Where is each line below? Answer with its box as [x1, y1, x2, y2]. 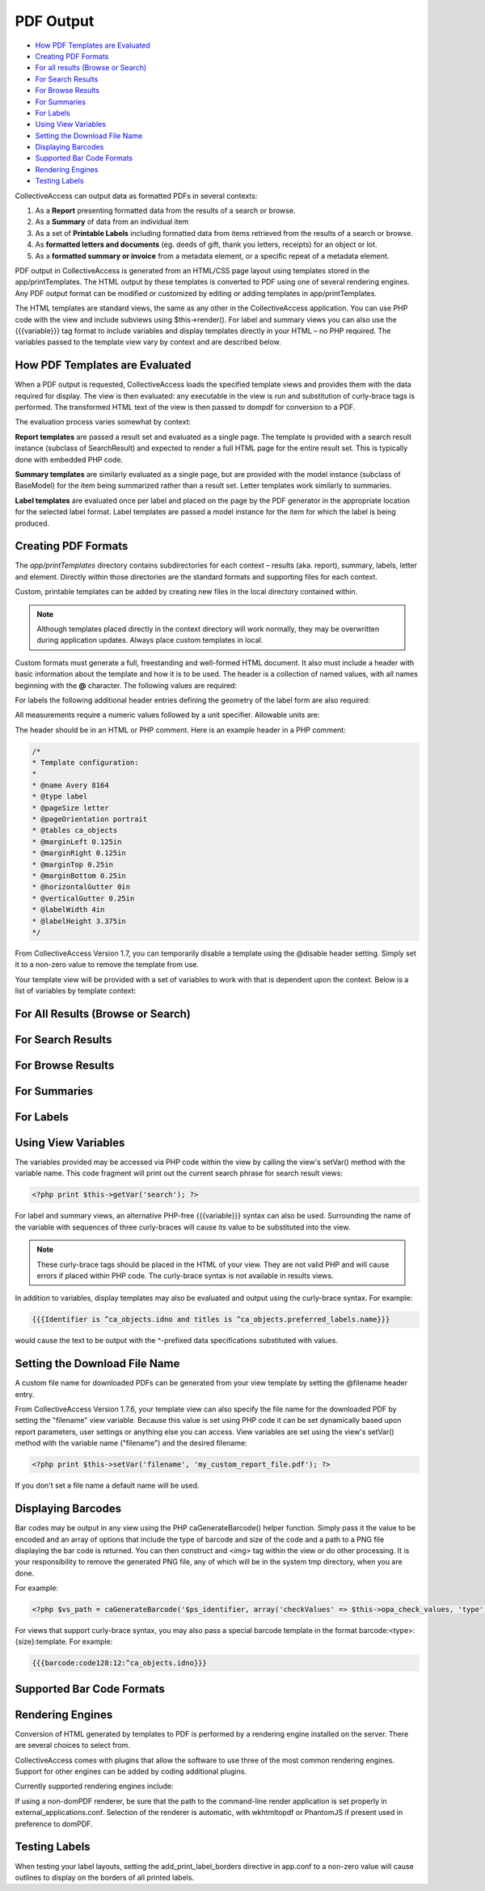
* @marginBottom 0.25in [32, 872, 127, 880]
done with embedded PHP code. [15, 454, 124, 464]
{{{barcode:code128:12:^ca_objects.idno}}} [32, 1658, 208, 1668]
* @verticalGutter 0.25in [32, 893, 135, 903]
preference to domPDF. [15, 1819, 93, 1829]
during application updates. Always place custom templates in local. [36, 635, 264, 645]
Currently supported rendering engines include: [15, 1781, 174, 1791]
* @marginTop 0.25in [32, 859, 113, 869]
